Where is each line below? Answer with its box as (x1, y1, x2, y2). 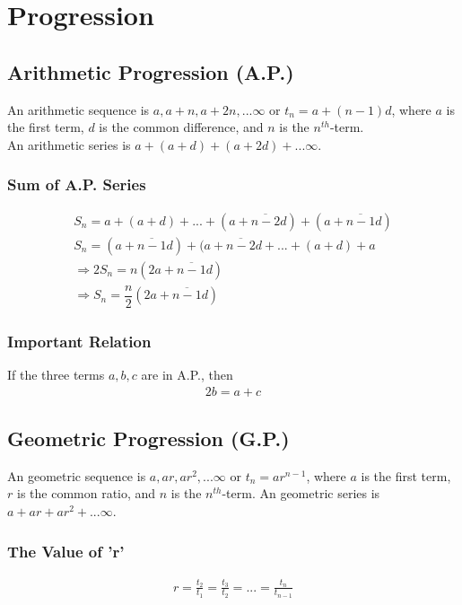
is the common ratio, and (16, 484, 156, 503)
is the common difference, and (99, 118, 264, 136)
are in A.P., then (141, 364, 233, 383)
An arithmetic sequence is (7, 100, 150, 118)
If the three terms (7, 364, 105, 383)
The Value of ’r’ (7, 539, 125, 562)
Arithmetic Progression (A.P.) (7, 57, 294, 85)
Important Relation (7, 329, 152, 352)
